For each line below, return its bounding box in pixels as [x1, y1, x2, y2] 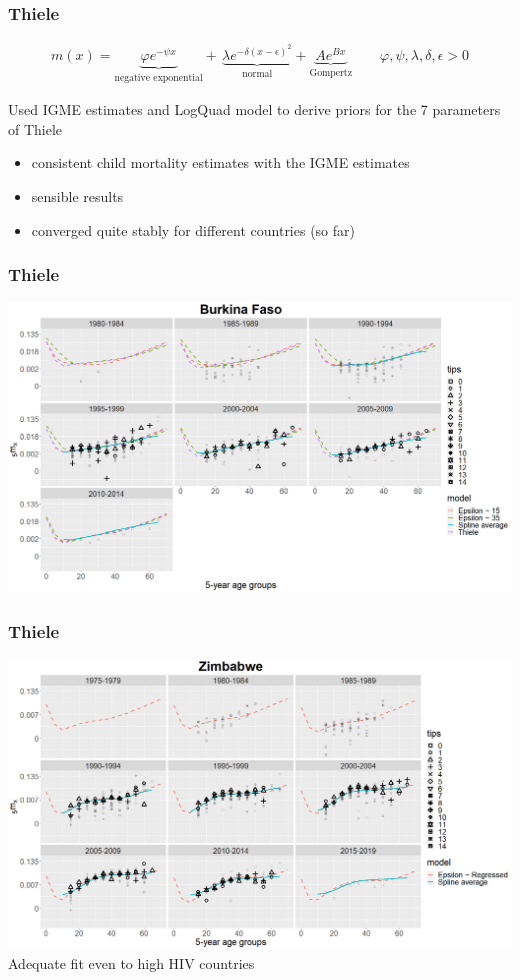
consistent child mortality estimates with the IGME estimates [31, 152, 410, 173]
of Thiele [8, 118, 63, 139]
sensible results [31, 186, 124, 207]
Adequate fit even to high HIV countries [8, 952, 255, 973]
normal [242, 68, 273, 79]
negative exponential [114, 72, 203, 83]
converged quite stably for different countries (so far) [31, 219, 355, 240]
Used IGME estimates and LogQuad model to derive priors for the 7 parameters [8, 99, 501, 120]
